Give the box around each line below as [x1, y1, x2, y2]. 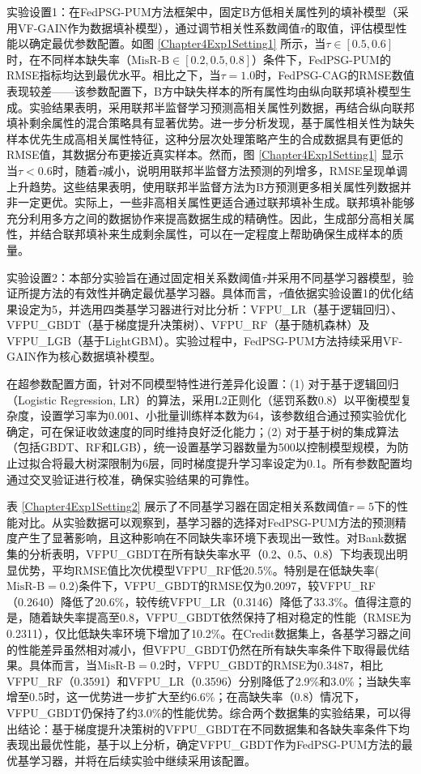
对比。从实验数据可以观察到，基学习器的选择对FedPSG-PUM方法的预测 [17, 513, 395, 530]
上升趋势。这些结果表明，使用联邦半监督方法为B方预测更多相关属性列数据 [6, 177, 400, 195]
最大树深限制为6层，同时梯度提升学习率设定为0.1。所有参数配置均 [62, 455, 412, 472]
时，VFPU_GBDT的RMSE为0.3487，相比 [164, 656, 383, 674]
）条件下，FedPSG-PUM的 [252, 50, 391, 67]
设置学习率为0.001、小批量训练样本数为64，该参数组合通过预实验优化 [40, 407, 406, 424]
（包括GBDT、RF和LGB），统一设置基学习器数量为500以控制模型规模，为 [6, 438, 398, 455]
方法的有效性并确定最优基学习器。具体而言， [40, 284, 279, 301]
